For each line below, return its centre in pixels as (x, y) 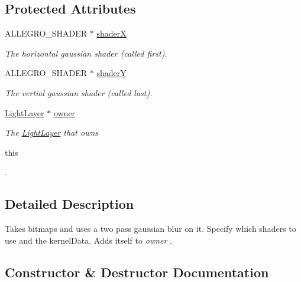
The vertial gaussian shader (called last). (79, 92)
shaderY (111, 73)
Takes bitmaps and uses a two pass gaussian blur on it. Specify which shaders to (150, 229)
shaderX (111, 33)
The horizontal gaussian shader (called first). (86, 53)
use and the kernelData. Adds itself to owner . (88, 240)
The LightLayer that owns (52, 132)
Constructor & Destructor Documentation (137, 272)
